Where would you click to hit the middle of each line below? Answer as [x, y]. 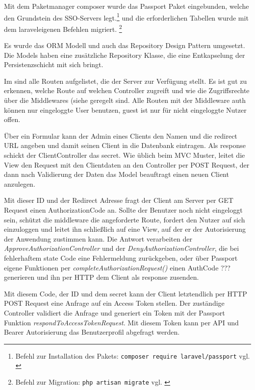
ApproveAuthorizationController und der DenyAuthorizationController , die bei [122, 248]
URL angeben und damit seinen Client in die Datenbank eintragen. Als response [125, 145]
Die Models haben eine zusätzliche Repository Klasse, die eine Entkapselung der [125, 55]
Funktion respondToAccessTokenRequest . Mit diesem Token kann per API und [121, 322]
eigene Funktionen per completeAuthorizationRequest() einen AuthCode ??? [117, 267]
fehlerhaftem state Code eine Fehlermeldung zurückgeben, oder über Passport [121, 257]
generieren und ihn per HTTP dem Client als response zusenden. [102, 277]
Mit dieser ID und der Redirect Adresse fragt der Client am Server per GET [119, 200]
